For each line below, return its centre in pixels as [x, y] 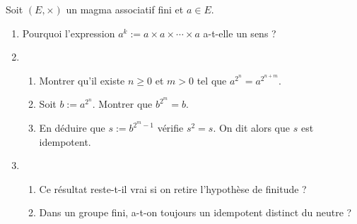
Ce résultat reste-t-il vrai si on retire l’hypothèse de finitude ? [173, 188]
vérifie [170, 128]
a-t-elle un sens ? [240, 33]
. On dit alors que [252, 128]
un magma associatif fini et [125, 9]
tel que [212, 80]
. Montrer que [122, 104]
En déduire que [72, 128]
